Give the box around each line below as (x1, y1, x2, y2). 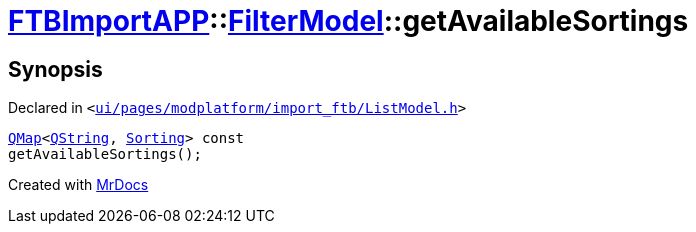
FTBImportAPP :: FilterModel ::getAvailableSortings (8, 4, 689, 38)
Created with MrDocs (8, 176, 149, 194)
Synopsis (8, 56, 103, 82)
